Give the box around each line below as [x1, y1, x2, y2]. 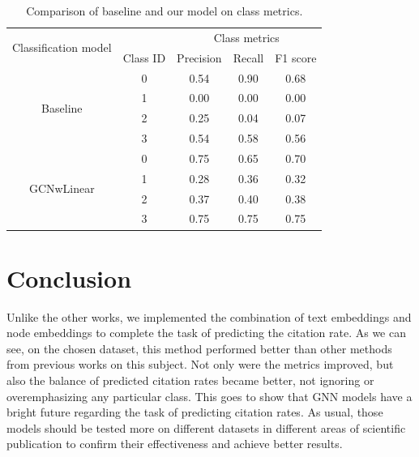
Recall [233, 49, 264, 66]
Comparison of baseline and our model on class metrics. [26, 2, 303, 19]
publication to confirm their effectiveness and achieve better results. [6, 435, 343, 452]
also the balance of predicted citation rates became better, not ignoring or [6, 372, 374, 389]
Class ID [122, 49, 166, 66]
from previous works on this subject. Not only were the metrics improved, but [6, 356, 394, 373]
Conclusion [6, 261, 132, 294]
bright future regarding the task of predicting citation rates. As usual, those [6, 404, 383, 421]
